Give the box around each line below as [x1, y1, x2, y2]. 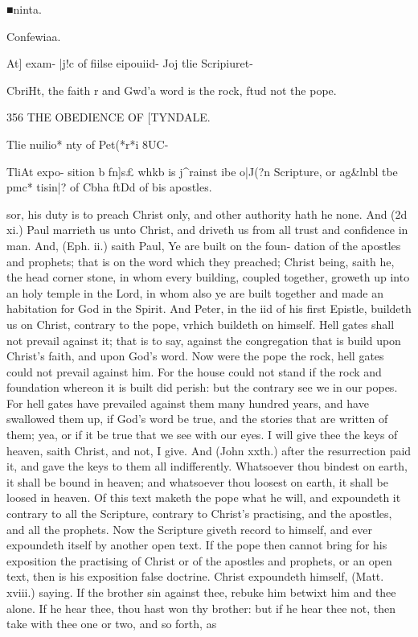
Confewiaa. [6, 27, 61, 44]
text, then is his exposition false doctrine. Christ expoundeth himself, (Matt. [6, 568, 384, 585]
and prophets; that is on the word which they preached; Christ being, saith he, [6, 253, 395, 269]
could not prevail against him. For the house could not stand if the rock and [6, 363, 382, 380]
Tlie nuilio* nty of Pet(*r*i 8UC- [6, 135, 169, 152]
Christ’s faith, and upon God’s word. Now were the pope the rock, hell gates [6, 347, 384, 364]
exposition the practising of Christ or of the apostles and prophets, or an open [6, 552, 392, 569]
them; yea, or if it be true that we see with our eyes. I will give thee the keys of [6, 426, 398, 443]
